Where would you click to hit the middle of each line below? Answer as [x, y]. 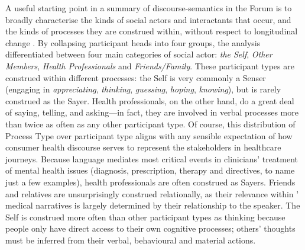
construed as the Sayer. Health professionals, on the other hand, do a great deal [150, 100]
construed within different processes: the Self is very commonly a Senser [136, 77]
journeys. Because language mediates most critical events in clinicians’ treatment [152, 158]
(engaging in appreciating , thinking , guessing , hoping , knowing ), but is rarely [143, 89]
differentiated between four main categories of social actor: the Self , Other [139, 54]
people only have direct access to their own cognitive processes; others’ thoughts [150, 228]
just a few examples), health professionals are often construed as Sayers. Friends [150, 182]
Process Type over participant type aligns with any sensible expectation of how [149, 135]
